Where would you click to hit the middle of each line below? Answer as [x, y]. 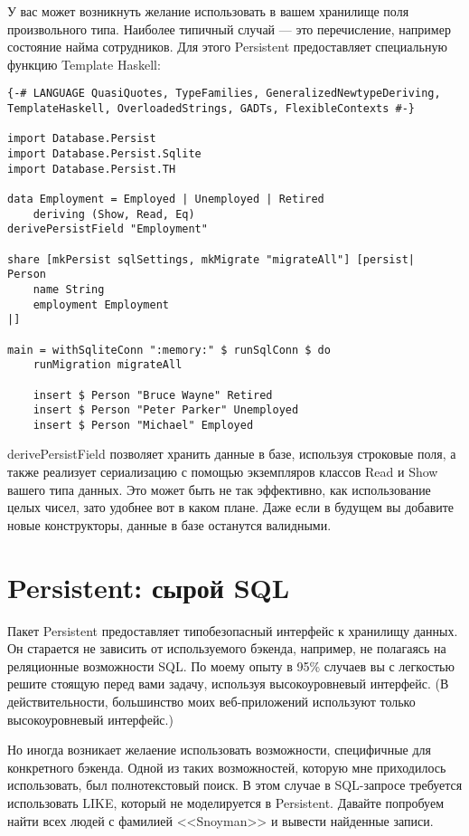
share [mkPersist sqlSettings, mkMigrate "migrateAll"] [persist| [211, 259]
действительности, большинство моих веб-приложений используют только [211, 701]
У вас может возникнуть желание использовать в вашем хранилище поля [208, 11]
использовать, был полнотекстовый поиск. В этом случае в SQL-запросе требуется [235, 785]
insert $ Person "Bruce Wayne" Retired [153, 395]
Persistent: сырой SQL [149, 587]
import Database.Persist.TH [92, 169]
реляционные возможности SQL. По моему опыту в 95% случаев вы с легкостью [231, 665]
